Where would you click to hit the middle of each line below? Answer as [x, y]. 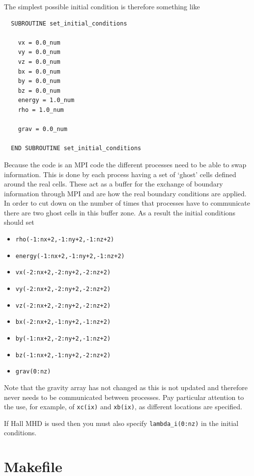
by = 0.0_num [39, 81]
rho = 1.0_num [41, 110]
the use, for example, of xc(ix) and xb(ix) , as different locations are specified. [123, 407]
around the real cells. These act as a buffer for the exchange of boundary [113, 184]
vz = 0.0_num [39, 62]
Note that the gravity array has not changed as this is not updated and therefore [126, 387]
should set [19, 222]
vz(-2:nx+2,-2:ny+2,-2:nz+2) [63, 305]
